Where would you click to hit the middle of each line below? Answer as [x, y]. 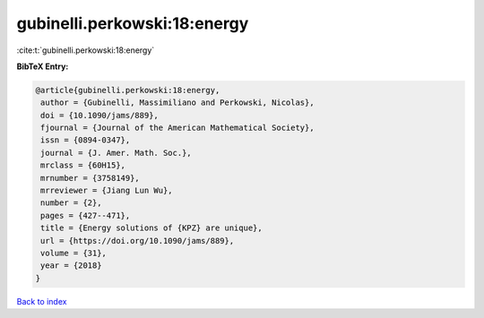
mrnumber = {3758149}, [91, 178]
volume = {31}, [74, 253]
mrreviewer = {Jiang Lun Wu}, [107, 191]
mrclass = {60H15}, [83, 165]
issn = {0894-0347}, [86, 140]
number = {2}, [71, 203]
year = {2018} [71, 266]
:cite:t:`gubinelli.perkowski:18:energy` [86, 50]
